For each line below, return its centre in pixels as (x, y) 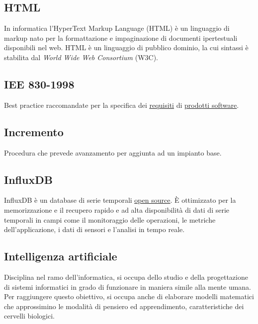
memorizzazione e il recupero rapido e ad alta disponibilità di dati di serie (117, 209)
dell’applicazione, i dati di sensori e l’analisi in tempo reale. (94, 229)
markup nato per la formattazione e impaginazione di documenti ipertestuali (121, 38)
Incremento (34, 131)
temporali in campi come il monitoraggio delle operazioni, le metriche (110, 219)
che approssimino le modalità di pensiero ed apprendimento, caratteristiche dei (124, 306)
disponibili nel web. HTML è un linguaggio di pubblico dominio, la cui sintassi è (126, 47)
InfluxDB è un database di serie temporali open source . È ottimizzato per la (120, 200)
